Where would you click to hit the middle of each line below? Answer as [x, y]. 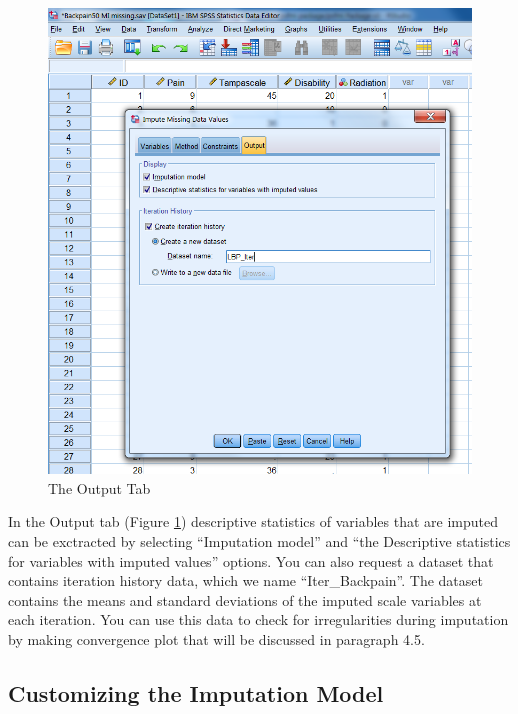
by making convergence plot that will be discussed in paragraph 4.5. [216, 638]
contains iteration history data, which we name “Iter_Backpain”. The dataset [245, 580]
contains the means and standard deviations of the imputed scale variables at [245, 599]
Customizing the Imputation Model [196, 692]
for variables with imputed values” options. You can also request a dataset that [251, 560]
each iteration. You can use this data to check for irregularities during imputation [258, 619]
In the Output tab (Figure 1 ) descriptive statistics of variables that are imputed [253, 521]
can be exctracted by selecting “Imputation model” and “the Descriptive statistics [259, 540]
